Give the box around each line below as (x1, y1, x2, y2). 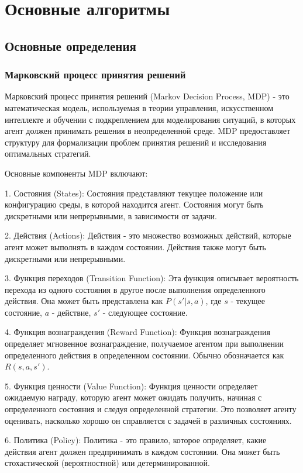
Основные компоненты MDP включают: (5, 167, 148, 179)
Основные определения (5, 36, 136, 54)
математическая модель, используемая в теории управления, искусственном (5, 101, 274, 113)
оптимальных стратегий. (5, 147, 91, 160)
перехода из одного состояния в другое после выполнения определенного (5, 283, 266, 295)
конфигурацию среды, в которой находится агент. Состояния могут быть (5, 198, 264, 210)
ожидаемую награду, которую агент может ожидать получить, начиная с (5, 391, 262, 403)
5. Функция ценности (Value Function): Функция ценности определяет (5, 379, 258, 392)
